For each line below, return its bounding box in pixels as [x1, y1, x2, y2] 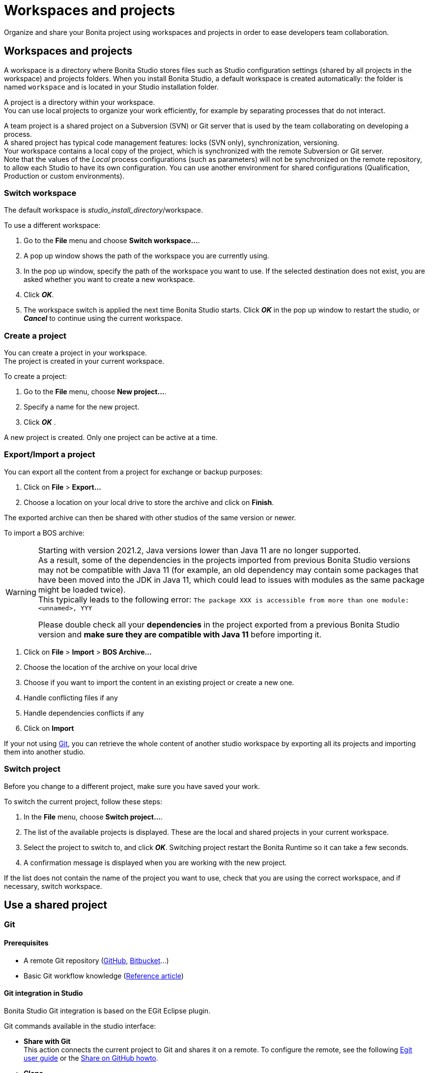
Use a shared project [4, 899, 107, 912]
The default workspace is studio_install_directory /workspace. [4, 206, 203, 215]
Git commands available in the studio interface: [4, 1021, 156, 1030]
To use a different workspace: [4, 221, 101, 230]
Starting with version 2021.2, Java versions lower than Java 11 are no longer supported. [38, 545, 361, 555]
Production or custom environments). [4, 171, 124, 180]
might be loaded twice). [38, 584, 126, 595]
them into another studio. [4, 747, 86, 756]
